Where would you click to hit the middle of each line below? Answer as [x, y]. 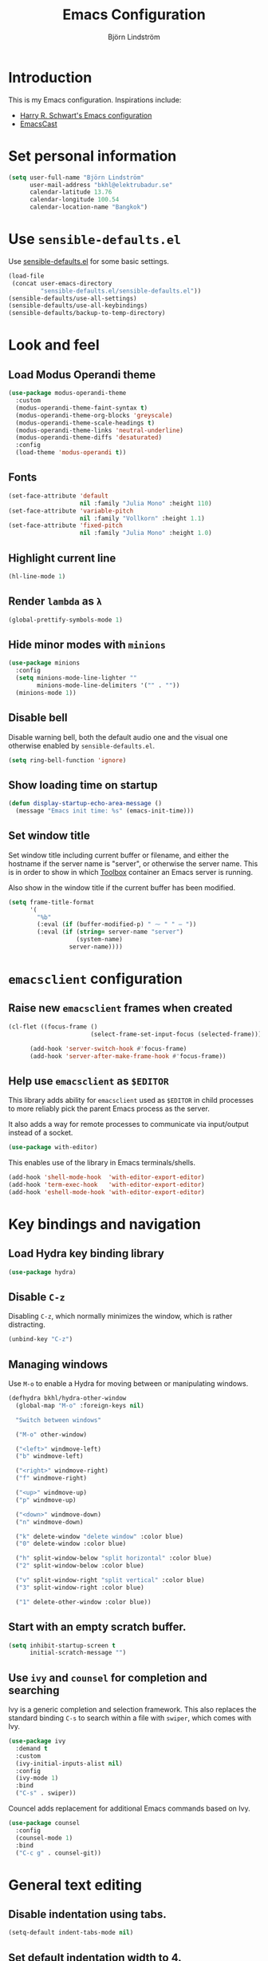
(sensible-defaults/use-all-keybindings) [78, 306]
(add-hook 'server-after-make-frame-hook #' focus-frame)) [128, 1056]
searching [34, 1690]
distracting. [27, 1324]
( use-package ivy [37, 1741]
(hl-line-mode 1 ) [37, 576]
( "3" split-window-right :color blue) [80, 1588]
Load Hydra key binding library [87, 1254]
